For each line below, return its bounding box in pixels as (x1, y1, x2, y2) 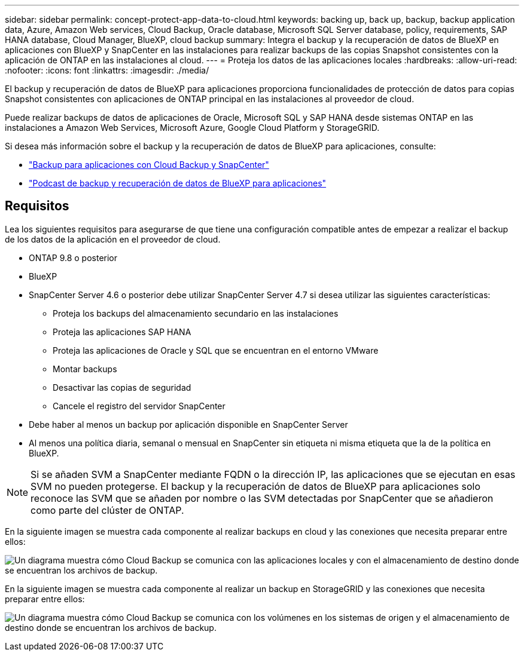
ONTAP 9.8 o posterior (29, 252, 118, 263)
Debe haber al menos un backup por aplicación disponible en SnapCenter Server (29, 419, 348, 430)
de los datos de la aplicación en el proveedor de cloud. (5, 234, 221, 244)
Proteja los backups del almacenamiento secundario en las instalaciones (53, 308, 339, 318)
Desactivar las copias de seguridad (53, 382, 191, 393)
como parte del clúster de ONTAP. (31, 504, 184, 516)
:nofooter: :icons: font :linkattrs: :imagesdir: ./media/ (5, 65, 209, 75)
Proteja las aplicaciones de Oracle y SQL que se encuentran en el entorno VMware (53, 345, 379, 355)
